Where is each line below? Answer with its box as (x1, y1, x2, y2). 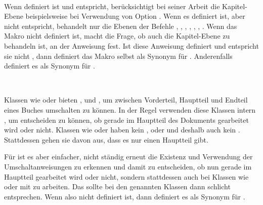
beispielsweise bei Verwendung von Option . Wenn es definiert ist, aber (25, 11, 245, 21)
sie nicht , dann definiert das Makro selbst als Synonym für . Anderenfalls (4, 50, 233, 61)
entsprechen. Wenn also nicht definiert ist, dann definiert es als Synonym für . (4, 191, 245, 201)
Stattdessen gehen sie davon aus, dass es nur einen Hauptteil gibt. (4, 134, 208, 145)
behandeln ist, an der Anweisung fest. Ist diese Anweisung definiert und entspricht (4, 40, 259, 51)
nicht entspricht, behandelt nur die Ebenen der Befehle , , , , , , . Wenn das (4, 20, 237, 31)
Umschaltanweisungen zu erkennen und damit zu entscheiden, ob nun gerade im (4, 161, 252, 172)
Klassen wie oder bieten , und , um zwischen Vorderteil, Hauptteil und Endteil (4, 94, 248, 105)
